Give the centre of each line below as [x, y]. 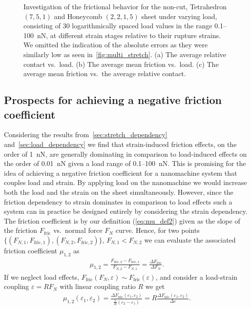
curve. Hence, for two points [157, 230]
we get [155, 286]
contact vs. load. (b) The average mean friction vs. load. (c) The [121, 64]
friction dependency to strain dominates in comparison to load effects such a [118, 201]
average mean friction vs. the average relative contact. [105, 73]
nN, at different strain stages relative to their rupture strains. [129, 35]
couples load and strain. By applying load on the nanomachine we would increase [125, 182]
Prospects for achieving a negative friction [113, 100]
